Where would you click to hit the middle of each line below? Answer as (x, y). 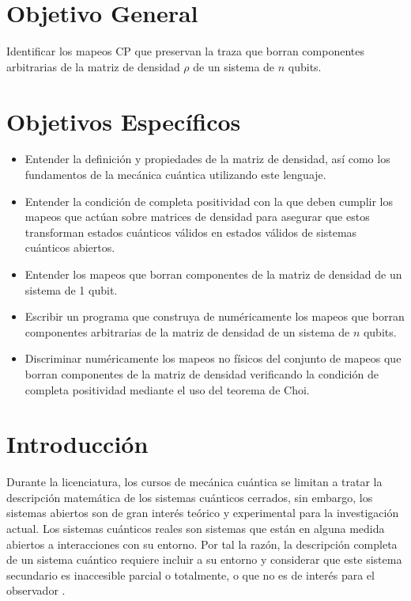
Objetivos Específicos (124, 121)
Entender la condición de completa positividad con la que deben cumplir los (209, 201)
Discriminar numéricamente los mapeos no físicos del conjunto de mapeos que (213, 358)
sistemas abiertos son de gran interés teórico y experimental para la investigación (203, 513)
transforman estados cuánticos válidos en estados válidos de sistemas (191, 232)
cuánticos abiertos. (70, 247)
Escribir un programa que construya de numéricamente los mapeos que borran (215, 316)
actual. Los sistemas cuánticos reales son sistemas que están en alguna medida (196, 529)
